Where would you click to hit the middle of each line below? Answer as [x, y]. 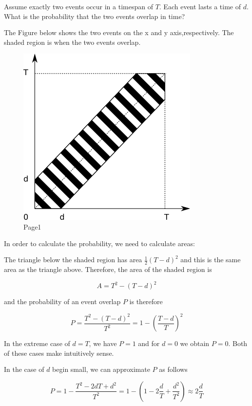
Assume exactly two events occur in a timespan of [78, 6]
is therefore [146, 301]
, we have [103, 343]
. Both [238, 343]
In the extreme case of [37, 343]
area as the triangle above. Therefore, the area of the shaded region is [108, 269]
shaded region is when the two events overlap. [72, 42]
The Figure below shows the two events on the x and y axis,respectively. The [119, 32]
